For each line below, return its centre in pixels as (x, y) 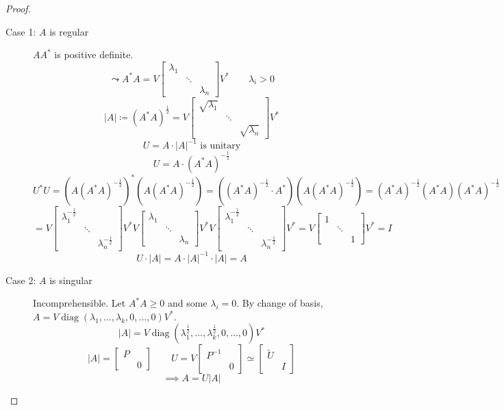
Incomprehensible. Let (79, 303)
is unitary (220, 146)
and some (187, 303)
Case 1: (21, 31)
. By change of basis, (280, 303)
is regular (69, 31)
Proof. (18, 8)
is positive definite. (94, 54)
